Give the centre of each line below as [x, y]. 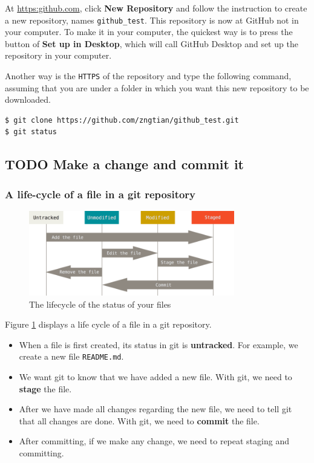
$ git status [31, 132]
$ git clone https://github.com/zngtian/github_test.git [122, 120]
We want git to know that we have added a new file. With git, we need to [155, 377]
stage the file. [45, 388]
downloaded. [28, 99]
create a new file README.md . [71, 356]
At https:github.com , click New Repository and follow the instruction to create [156, 8]
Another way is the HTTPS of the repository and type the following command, [148, 76]
